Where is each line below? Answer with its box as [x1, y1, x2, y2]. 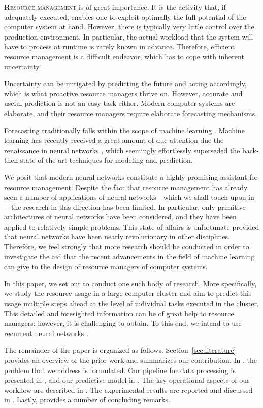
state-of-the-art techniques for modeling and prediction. [20, 155, 193, 165]
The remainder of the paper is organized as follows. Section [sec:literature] [4, 345, 236, 355]
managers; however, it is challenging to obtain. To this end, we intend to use [4, 318, 242, 328]
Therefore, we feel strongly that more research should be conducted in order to [4, 241, 249, 252]
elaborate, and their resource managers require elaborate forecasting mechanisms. [4, 107, 257, 118]
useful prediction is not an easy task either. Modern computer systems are [4, 98, 235, 108]
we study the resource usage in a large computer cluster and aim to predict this [4, 288, 252, 299]
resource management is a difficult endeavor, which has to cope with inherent [4, 51, 244, 61]
